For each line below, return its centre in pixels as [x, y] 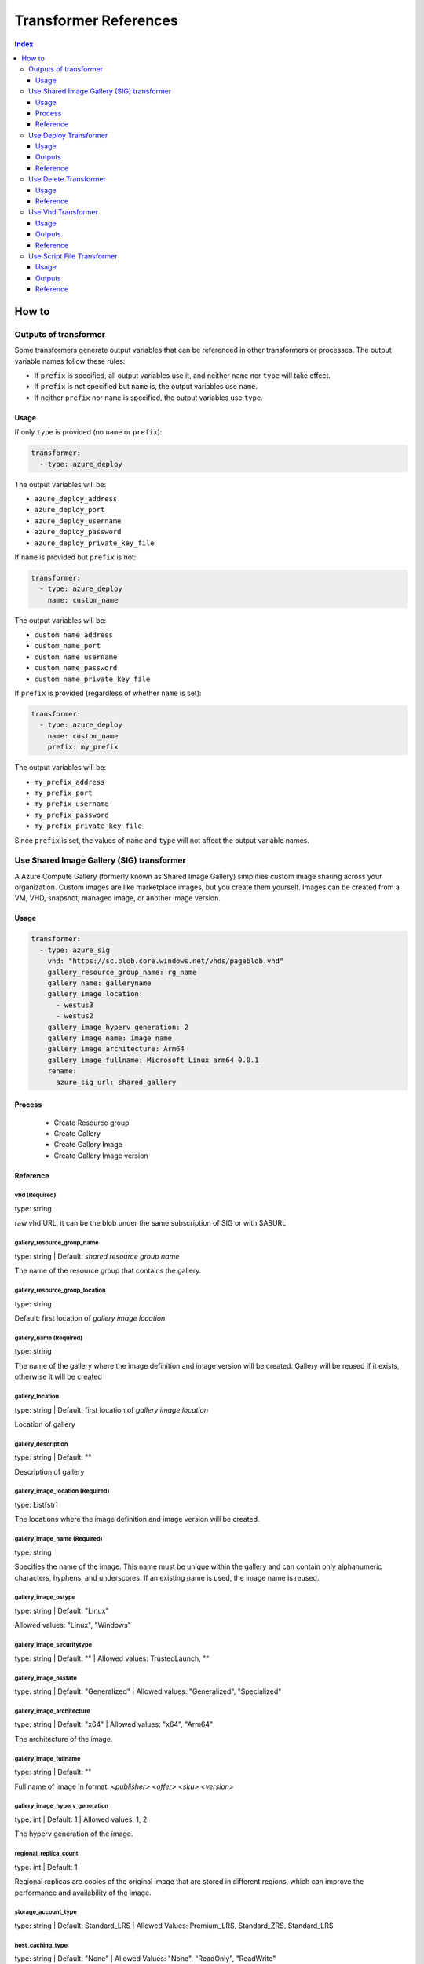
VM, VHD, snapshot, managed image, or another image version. [118, 898]
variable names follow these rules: [70, 361]
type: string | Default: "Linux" [62, 1610]
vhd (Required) [35, 1195]
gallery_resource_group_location [60, 1290]
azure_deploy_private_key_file [94, 543]
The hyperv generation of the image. [74, 1834]
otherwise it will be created [58, 1377]
